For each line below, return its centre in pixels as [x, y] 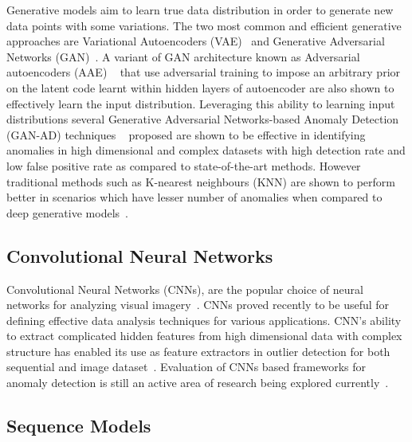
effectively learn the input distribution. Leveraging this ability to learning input [201, 103]
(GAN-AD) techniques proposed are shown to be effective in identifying [186, 134]
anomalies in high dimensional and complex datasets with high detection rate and [206, 150]
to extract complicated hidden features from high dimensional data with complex [204, 336]
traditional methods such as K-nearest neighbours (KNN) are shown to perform [201, 181]
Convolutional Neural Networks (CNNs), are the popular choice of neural [185, 289]
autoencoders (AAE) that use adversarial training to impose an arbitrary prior [204, 72]
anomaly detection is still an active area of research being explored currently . [198, 383]
